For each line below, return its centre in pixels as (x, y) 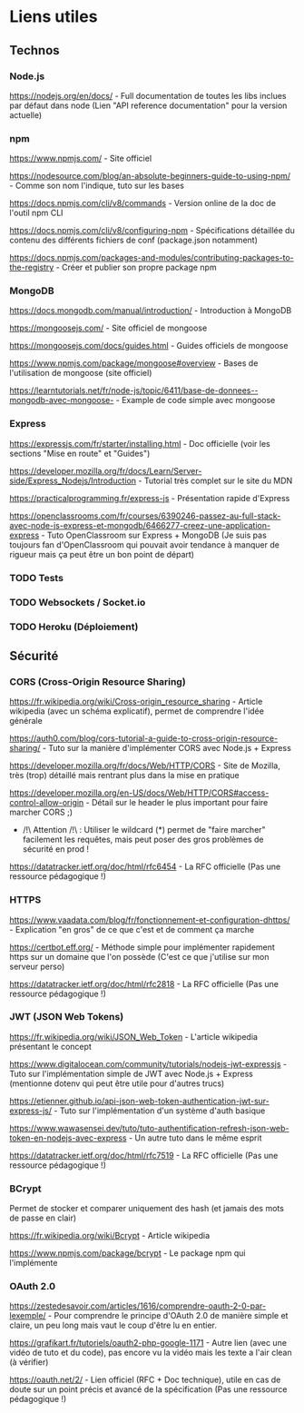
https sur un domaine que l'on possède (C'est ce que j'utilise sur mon (139, 956)
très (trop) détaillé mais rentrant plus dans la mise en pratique (125, 776)
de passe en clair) (43, 1218)
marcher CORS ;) (41, 812)
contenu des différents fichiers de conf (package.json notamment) (134, 240)
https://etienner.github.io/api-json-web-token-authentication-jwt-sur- (140, 1101)
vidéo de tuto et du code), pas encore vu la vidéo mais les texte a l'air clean (151, 1353)
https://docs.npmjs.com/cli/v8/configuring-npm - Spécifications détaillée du (152, 231)
